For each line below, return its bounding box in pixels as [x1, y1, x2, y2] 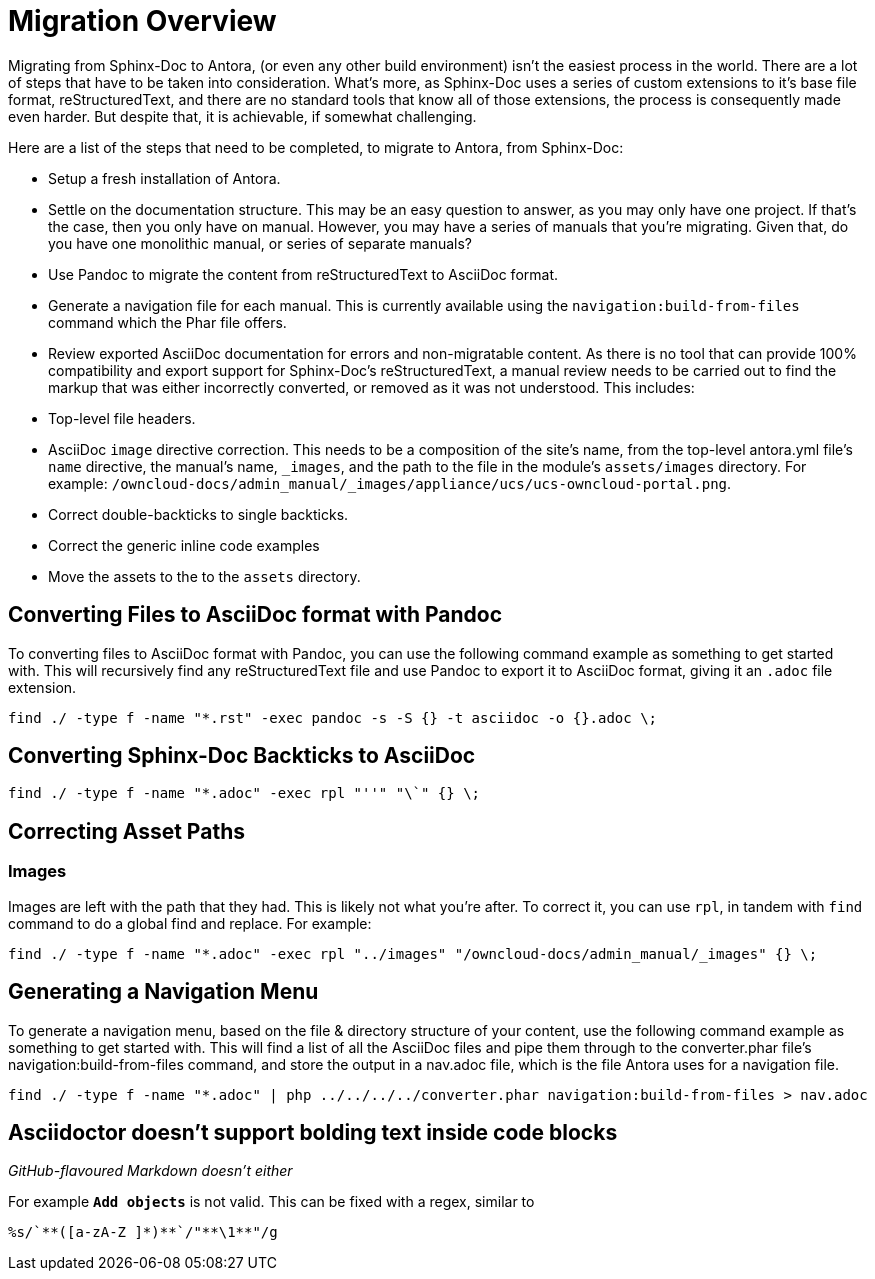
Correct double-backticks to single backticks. [48, 505, 349, 523]
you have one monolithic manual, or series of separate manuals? [48, 234, 473, 252]
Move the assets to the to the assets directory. [48, 567, 361, 585]
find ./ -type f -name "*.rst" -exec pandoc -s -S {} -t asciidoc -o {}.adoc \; [8, 709, 658, 726]
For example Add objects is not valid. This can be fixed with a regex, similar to [8, 1193, 535, 1211]
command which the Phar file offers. [48, 313, 287, 331]
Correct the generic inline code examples [48, 536, 320, 554]
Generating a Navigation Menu [8, 979, 319, 1005]
